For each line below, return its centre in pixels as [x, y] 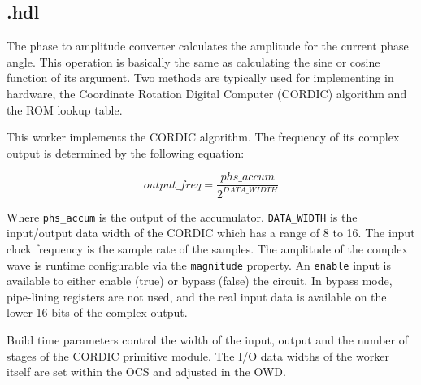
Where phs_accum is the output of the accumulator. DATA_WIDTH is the [182, 216]
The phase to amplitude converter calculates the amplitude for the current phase [208, 46]
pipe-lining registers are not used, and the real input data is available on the [197, 296]
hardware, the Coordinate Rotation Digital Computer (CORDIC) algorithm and [207, 93]
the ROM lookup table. [65, 109]
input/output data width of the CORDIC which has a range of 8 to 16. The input [211, 233]
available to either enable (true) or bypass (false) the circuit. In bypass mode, [200, 281]
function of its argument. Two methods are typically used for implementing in [200, 78]
